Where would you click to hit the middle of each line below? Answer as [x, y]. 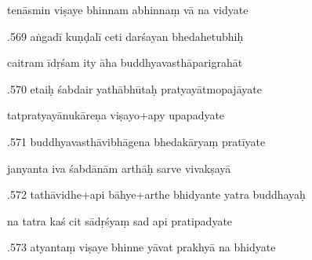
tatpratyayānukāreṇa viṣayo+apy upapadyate [116, 115]
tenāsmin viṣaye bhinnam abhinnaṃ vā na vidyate [128, 9]
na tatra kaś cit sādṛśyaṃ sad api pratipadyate [120, 220]
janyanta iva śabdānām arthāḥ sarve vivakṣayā [119, 168]
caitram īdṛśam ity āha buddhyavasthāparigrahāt [125, 62]
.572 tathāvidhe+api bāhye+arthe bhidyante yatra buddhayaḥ [156, 194]
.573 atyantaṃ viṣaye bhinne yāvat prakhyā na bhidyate [141, 247]
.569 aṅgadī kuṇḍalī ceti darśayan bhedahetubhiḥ [125, 36]
